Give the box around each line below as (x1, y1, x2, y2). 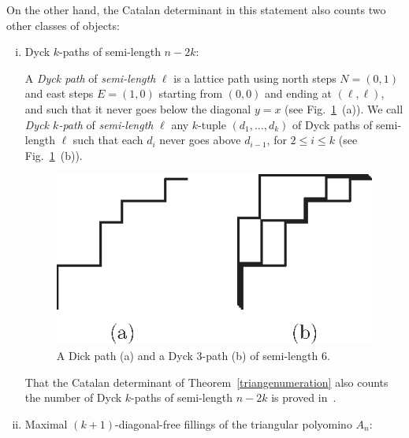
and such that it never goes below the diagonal (24, 100, 251, 117)
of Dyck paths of (292, 116, 373, 132)
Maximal (24, 415, 68, 432)
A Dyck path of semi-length (24, 69, 156, 86)
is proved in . (271, 389, 336, 406)
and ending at (265, 85, 332, 102)
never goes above (159, 132, 241, 148)
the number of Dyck (24, 389, 122, 406)
